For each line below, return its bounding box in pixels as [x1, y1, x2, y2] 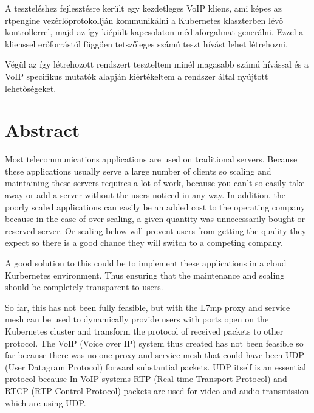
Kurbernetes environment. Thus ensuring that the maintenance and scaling [5, 268, 285, 281]
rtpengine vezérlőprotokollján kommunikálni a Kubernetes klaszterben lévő [5, 13, 284, 26]
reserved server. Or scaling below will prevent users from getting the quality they [5, 224, 307, 237]
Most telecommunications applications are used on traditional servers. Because [5, 153, 298, 165]
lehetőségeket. [5, 82, 56, 94]
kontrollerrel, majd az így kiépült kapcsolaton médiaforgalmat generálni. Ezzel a [5, 26, 304, 38]
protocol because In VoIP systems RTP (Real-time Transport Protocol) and [5, 372, 287, 385]
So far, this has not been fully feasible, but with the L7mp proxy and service [5, 300, 290, 313]
